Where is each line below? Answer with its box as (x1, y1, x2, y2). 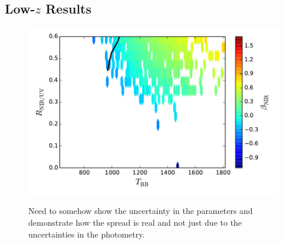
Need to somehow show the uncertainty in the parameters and (28, 205, 253, 217)
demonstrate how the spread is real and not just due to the (28, 216, 242, 229)
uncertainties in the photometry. (28, 227, 145, 240)
